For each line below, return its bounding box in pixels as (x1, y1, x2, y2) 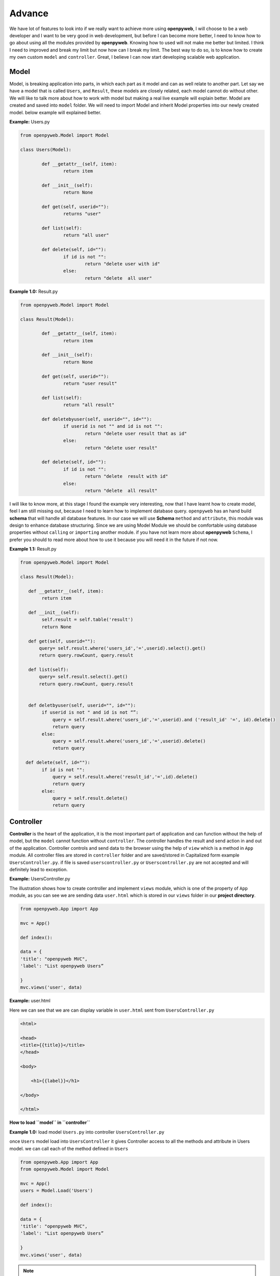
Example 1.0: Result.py (9, 288, 58, 295)
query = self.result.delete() (52, 795, 128, 801)
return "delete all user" (84, 275, 152, 281)
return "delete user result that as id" (84, 430, 187, 436)
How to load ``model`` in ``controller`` (9, 1119, 90, 1125)
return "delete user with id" (84, 261, 160, 266)
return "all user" (63, 232, 109, 238)
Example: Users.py (9, 118, 50, 125)
